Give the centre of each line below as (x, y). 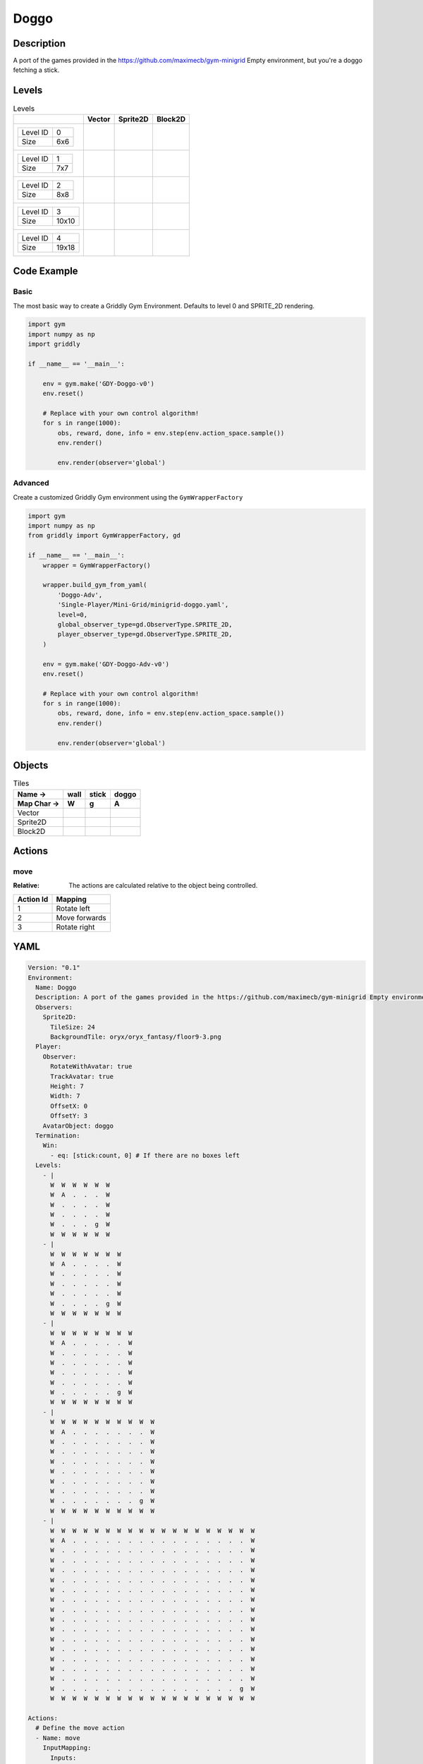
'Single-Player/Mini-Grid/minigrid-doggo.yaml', (143, 605)
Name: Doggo (56, 987)
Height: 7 (67, 1086)
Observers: (54, 1007)
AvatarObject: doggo (78, 1126)
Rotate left (73, 908)
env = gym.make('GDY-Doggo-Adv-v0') (106, 664)
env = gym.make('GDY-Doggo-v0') (99, 383)
